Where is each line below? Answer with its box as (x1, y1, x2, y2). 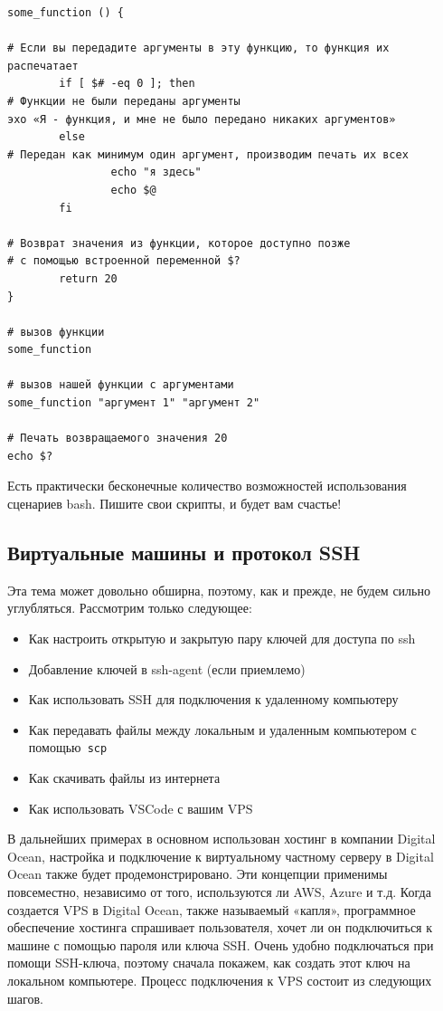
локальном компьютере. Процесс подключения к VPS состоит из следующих (7, 970, 432, 989)
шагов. (7, 988, 43, 1007)
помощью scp (28, 738, 108, 757)
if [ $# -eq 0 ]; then (59, 77, 195, 91)
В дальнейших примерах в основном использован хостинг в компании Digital (7, 829, 436, 848)
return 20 (59, 272, 118, 285)
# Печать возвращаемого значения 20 (7, 432, 228, 445)
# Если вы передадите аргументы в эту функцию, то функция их (7, 42, 390, 55)
